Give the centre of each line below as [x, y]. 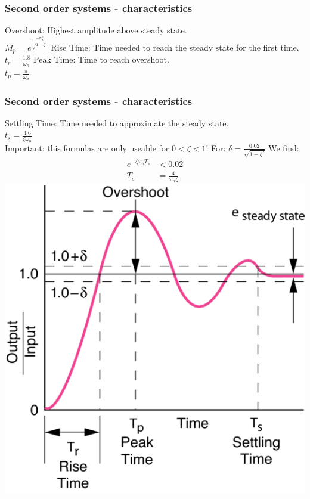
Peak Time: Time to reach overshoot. [101, 59]
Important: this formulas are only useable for [87, 148]
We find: [284, 148]
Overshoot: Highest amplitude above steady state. [96, 30]
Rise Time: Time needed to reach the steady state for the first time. [175, 47]
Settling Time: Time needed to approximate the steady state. [117, 123]
